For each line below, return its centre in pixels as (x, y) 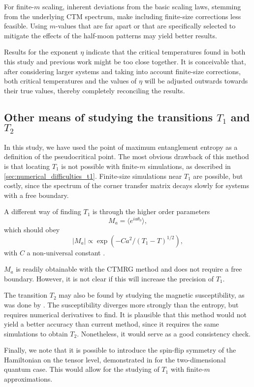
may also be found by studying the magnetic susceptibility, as (152, 295)
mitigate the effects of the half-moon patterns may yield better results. (111, 35)
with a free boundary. (36, 195)
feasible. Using (26, 26)
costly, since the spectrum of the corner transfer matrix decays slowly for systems (127, 185)
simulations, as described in (189, 166)
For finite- (19, 6)
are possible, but (218, 176)
